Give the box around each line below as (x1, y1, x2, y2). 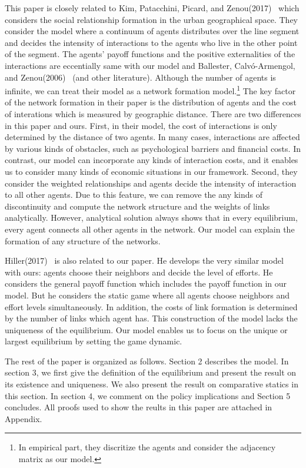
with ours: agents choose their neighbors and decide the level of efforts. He (5, 265, 273, 278)
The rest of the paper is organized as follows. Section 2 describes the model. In (5, 354, 289, 367)
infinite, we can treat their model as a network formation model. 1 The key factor (5, 83, 296, 97)
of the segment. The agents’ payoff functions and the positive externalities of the (5, 48, 295, 60)
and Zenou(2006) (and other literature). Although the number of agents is (5, 71, 276, 83)
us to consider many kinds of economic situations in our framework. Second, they (5, 165, 298, 177)
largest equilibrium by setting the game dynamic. (5, 335, 182, 347)
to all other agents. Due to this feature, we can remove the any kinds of (5, 188, 263, 201)
